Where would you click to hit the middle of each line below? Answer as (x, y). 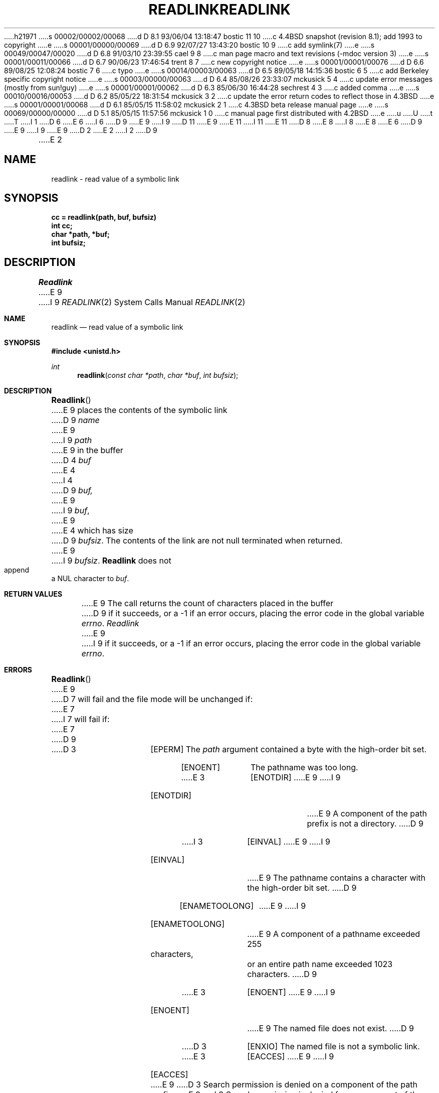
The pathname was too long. (304, 768)
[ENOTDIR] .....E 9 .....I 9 (295, 778)
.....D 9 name (75, 420)
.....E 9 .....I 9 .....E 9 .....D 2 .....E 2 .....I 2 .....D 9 (81, 130)
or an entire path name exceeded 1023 (320, 964)
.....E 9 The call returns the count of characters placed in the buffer (207, 603)
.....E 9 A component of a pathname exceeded (334, 934)
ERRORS (18, 670)
